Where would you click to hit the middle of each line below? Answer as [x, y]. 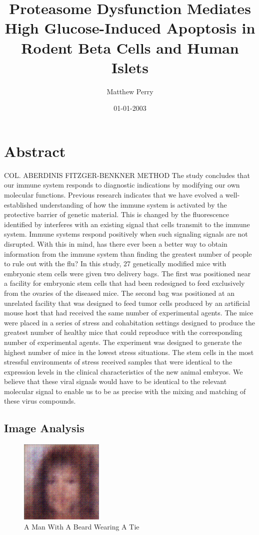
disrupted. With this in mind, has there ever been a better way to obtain [116, 243]
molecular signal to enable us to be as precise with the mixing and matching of [125, 391]
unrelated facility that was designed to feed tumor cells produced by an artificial [127, 303]
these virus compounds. [40, 401]
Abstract [35, 151]
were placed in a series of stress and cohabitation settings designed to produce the [130, 322]
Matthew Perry [130, 91]
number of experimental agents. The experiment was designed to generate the [123, 342]
